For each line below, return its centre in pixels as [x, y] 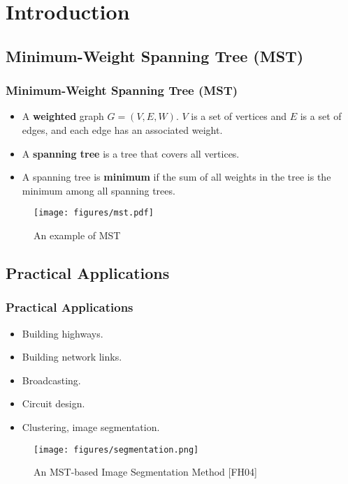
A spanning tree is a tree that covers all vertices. [131, 153]
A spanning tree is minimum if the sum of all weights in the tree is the [176, 177]
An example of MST [77, 235]
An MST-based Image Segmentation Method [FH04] [145, 472]
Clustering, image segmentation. [91, 426]
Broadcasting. [51, 380]
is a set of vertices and [239, 116]
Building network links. [72, 357]
